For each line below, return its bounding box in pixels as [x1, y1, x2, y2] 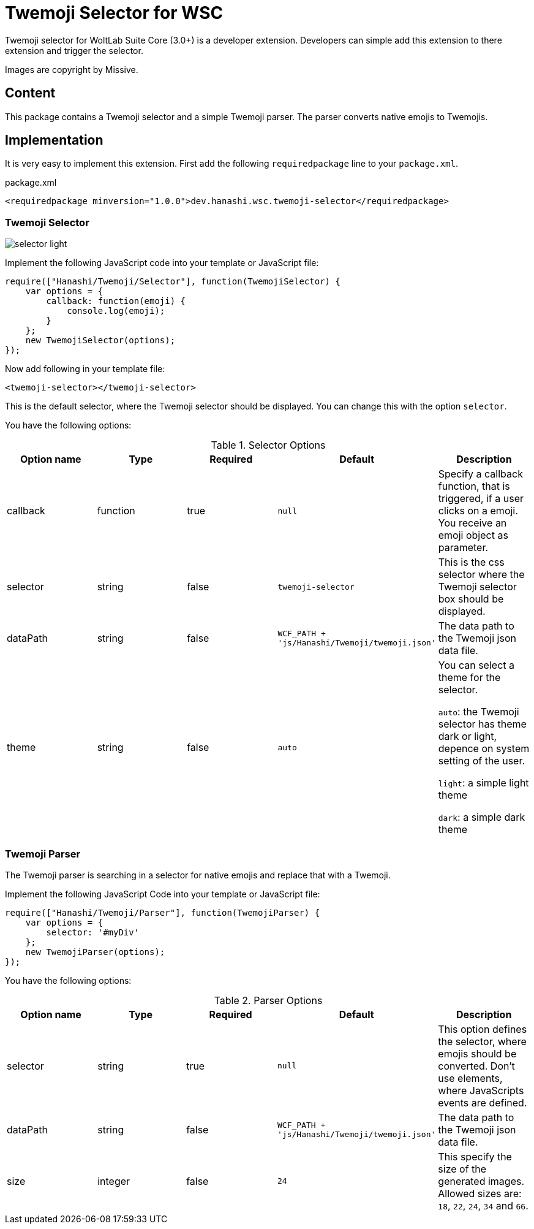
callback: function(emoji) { [46, 296, 186, 306]
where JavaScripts [438, 1084, 524, 1097]
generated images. [438, 1174, 525, 1187]
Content [5, 85, 56, 101]
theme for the [438, 671, 501, 684]
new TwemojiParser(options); [25, 946, 165, 957]
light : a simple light [438, 777, 529, 790]
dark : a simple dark [438, 811, 525, 824]
